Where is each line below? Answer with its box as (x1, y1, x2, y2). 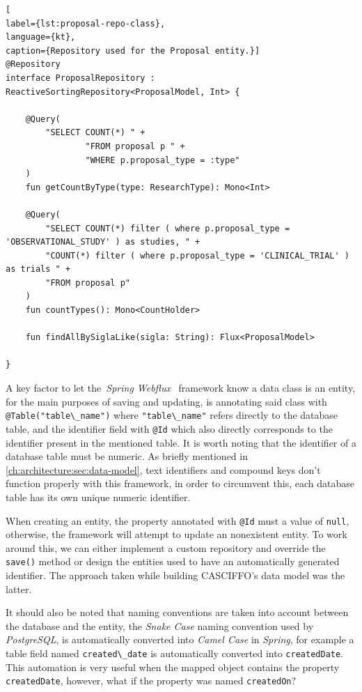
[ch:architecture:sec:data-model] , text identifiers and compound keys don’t (6, 462, 321, 477)
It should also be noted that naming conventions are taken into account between (6, 605, 349, 620)
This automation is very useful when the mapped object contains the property (6, 659, 340, 674)
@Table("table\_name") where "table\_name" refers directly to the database (6, 408, 338, 422)
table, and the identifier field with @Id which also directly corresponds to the (6, 421, 333, 436)
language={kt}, (6, 32, 76, 43)
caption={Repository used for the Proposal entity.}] (6, 45, 260, 56)
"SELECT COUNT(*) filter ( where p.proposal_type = (45, 223, 290, 233)
